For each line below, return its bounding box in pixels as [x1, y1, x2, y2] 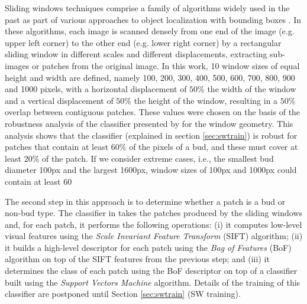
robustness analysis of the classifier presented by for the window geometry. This [5, 117, 293, 129]
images [5, 59, 30, 71]
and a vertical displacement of [5, 94, 114, 106]
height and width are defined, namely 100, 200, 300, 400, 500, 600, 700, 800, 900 [5, 71, 295, 83]
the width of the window [207, 83, 296, 95]
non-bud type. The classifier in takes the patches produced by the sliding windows [5, 207, 303, 219]
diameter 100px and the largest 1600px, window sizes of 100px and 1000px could [5, 164, 297, 176]
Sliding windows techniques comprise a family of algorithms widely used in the [5, 2, 290, 14]
